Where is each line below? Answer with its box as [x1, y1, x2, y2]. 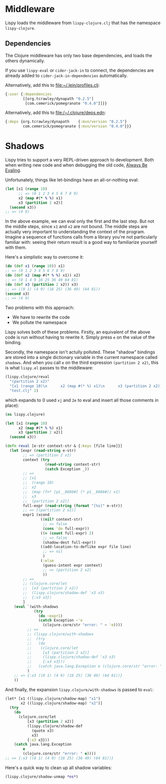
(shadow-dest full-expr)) [42, 540, 96, 545]
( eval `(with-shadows [14, 604, 58, 609]
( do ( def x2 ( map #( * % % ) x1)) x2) [5, 273, 81, 278]
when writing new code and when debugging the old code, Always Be [5, 162, 148, 168]
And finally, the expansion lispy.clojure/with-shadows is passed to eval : [5, 686, 154, 692]
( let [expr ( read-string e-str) [9, 448, 77, 453]
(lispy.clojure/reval [5, 374, 50, 380]
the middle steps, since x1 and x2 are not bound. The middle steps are [5, 224, 148, 230]
